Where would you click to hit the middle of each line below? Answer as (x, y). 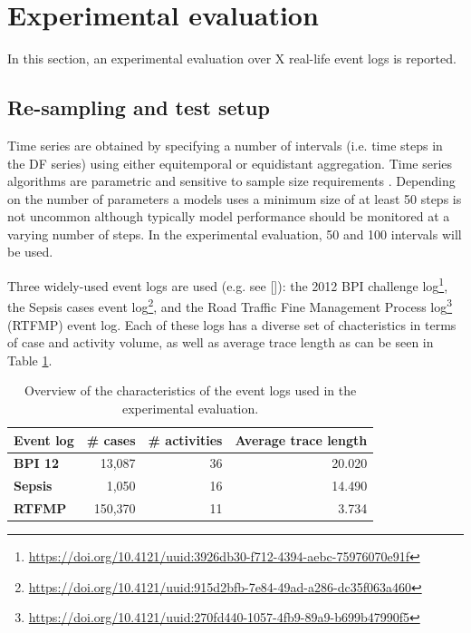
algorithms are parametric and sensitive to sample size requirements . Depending (231, 181)
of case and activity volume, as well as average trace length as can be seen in (221, 342)
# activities (185, 439)
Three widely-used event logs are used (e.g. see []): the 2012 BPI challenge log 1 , (228, 284)
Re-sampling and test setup (139, 107)
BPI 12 (37, 463)
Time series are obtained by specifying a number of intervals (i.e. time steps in (225, 145)
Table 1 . (30, 360)
